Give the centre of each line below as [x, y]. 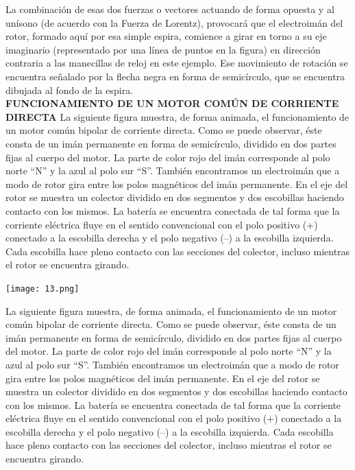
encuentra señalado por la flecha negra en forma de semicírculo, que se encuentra [175, 76]
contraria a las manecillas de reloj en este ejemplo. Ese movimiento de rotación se [177, 63]
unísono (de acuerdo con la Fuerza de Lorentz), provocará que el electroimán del [174, 22]
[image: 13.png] [42, 289]
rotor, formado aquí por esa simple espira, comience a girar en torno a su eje [166, 36]
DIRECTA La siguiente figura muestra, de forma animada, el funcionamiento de [177, 116]
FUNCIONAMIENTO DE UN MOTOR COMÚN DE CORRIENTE [172, 103]
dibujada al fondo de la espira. [70, 90]
